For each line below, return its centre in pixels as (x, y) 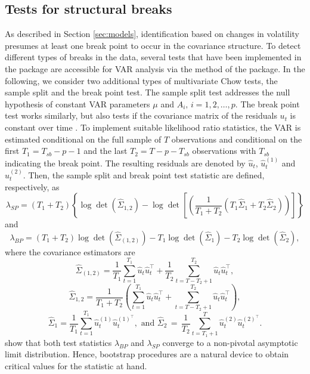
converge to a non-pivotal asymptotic (230, 342)
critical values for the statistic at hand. (76, 365)
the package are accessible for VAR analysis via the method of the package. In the (155, 68)
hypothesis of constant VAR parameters (77, 103)
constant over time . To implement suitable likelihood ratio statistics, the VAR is (153, 127)
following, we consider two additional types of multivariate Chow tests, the (141, 80)
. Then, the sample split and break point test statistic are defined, (144, 174)
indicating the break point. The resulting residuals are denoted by (125, 163)
